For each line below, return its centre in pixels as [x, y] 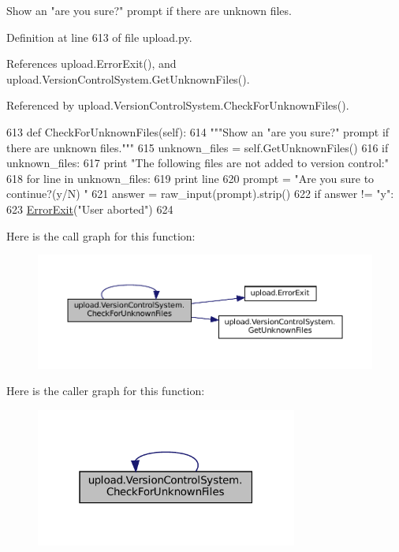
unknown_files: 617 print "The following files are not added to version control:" [198, 163]
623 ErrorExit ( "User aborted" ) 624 [90, 209]
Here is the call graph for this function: [101, 235]
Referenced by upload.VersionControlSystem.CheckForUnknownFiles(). [178, 105]
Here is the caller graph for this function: [106, 391]
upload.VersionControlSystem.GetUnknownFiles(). [128, 78]
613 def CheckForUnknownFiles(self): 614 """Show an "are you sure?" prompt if [198, 131]
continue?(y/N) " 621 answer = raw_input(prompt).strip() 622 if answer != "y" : [200, 194]
